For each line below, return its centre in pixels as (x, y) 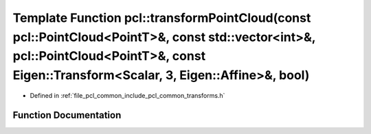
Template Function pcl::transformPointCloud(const (162, 18)
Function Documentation (67, 115)
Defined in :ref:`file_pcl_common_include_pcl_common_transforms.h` (127, 95)
